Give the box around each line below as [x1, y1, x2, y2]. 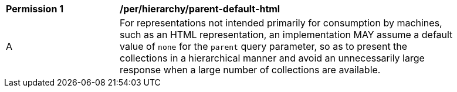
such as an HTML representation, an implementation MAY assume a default [120, 29, 453, 40]
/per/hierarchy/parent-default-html [120, 3, 280, 15]
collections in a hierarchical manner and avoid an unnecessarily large [120, 52, 425, 64]
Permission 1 [6, 3, 64, 15]
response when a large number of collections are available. [120, 64, 381, 76]
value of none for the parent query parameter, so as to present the [120, 40, 408, 52]
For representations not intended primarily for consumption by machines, [120, 17, 442, 29]
